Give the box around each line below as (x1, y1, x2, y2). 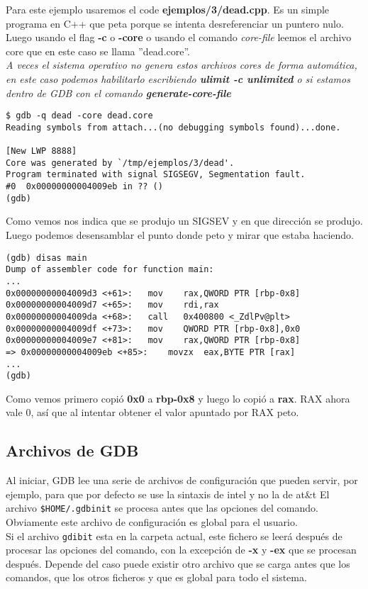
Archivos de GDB (6, 439, 139, 461)
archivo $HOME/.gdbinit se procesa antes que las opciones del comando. (6, 500, 318, 515)
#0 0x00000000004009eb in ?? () (6, 181, 163, 192)
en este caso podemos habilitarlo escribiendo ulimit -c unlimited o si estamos (6, 71, 350, 86)
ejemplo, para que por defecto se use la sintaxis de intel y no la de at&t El (6, 486, 330, 501)
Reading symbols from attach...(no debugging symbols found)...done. (6, 122, 341, 133)
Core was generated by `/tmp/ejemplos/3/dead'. (6, 157, 235, 168)
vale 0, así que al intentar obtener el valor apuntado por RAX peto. (6, 405, 299, 420)
